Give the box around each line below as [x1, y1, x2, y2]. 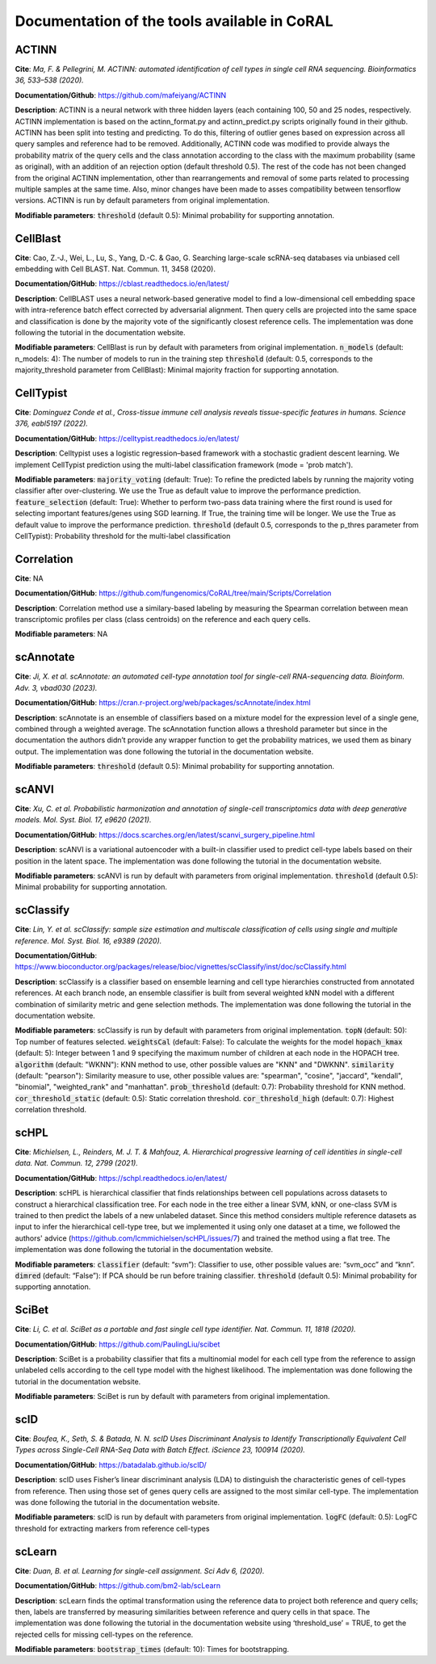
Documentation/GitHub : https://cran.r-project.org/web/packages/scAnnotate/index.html [15, 698, 311, 708]
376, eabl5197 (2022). [15, 418, 89, 428]
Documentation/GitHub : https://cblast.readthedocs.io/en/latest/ [15, 279, 229, 288]
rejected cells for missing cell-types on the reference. [15, 1629, 194, 1639]
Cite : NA [15, 574, 44, 583]
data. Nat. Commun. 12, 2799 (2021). [15, 1158, 139, 1168]
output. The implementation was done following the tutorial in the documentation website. [15, 746, 314, 756]
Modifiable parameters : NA [15, 629, 108, 639]
